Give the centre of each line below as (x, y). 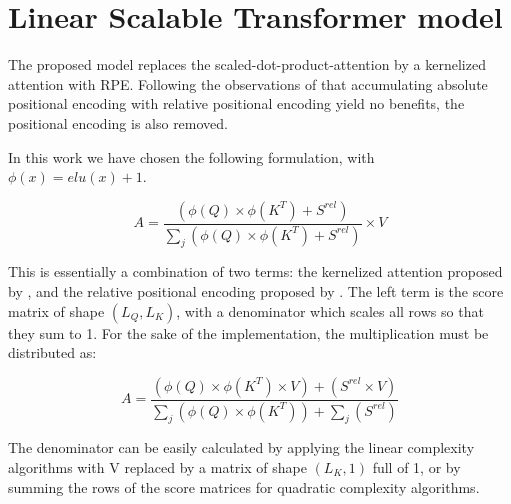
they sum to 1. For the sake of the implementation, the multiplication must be (248, 332)
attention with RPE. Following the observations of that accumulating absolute (248, 83)
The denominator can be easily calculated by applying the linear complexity (241, 447)
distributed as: (52, 352)
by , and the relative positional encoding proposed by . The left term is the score (256, 290)
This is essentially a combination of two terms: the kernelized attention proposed (255, 271)
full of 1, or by (416, 467)
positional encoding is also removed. (118, 122)
